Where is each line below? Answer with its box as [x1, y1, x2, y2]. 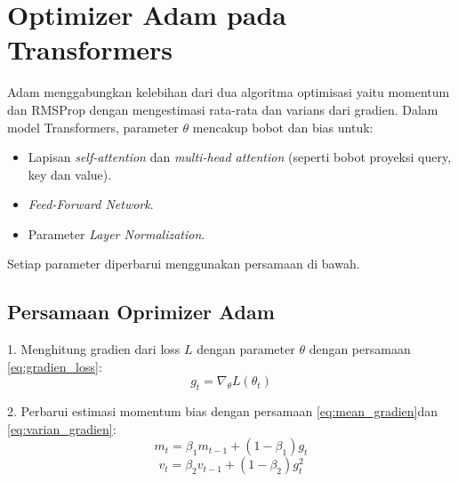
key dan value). [28, 165, 112, 183]
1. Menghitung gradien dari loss [7, 340, 181, 358]
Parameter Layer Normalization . [28, 224, 205, 243]
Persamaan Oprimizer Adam [7, 298, 275, 325]
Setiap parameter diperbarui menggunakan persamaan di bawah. [7, 254, 360, 273]
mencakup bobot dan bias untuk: [192, 117, 374, 136]
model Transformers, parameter [7, 117, 179, 136]
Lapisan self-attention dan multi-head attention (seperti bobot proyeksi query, [28, 148, 452, 166]
